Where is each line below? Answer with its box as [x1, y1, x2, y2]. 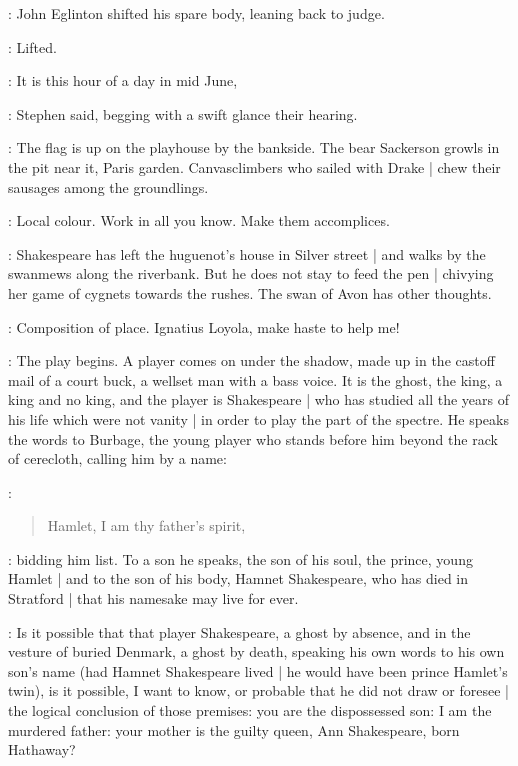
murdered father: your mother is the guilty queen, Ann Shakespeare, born [8, 719, 460, 740]
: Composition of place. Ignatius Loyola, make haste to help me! [8, 316, 400, 337]
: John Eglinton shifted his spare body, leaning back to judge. [8, 3, 385, 23]
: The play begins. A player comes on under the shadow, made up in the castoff [8, 350, 495, 371]
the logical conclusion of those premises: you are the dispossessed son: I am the [8, 700, 492, 721]
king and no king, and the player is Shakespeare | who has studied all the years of [8, 389, 510, 410]
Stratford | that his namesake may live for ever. [8, 588, 299, 609]
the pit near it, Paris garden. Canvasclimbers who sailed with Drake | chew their [8, 156, 501, 177]
